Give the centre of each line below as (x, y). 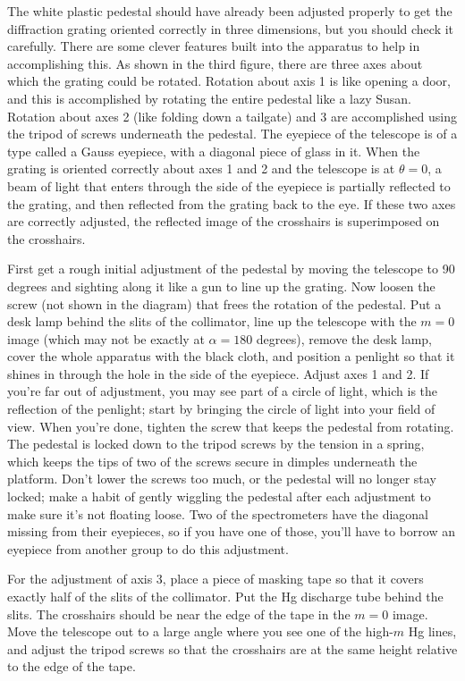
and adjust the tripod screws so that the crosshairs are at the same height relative (232, 648)
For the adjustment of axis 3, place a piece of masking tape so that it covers (216, 579)
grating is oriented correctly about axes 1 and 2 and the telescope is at (201, 168)
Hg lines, (432, 631)
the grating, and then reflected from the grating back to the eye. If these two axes (232, 203)
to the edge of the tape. (72, 666)
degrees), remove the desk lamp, (344, 338)
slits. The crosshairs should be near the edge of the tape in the (179, 614)
